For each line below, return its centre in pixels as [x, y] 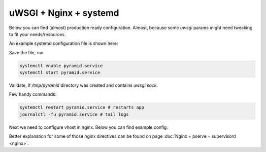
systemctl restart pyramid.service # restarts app [82, 108]
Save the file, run [26, 52]
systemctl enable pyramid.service [61, 66]
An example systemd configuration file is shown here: [64, 43]
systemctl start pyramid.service [60, 73]
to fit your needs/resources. [37, 34]
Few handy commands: [33, 94]
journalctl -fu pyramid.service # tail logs [74, 114]
